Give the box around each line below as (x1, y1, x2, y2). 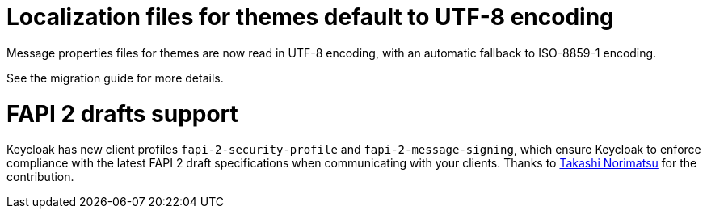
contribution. (6, 170, 74, 184)
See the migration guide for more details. (6, 70, 224, 85)
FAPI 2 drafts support (6, 99, 238, 128)
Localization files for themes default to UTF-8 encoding (6, 3, 614, 31)
